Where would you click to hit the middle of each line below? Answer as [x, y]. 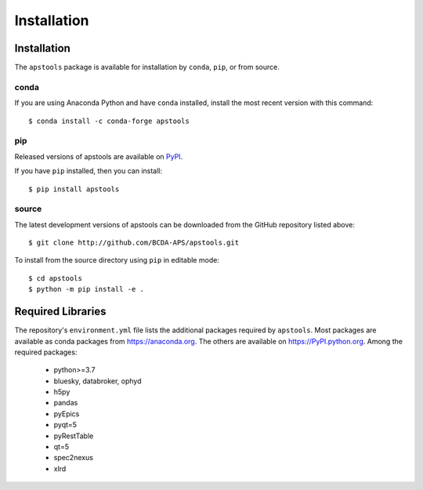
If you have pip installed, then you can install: [89, 171]
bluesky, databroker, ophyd [98, 381]
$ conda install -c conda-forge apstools [109, 121]
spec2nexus [74, 458]
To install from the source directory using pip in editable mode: [117, 260]
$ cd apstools [55, 278]
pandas [66, 403]
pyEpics [67, 414]
